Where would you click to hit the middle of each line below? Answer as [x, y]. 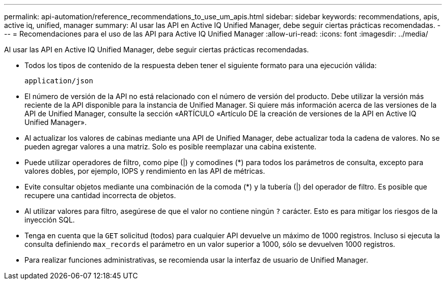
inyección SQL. [50, 220]
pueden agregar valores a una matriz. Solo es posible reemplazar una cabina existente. [171, 147]
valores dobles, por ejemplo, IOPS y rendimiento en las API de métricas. [145, 171]
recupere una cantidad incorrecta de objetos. [100, 195]
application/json [59, 81]
